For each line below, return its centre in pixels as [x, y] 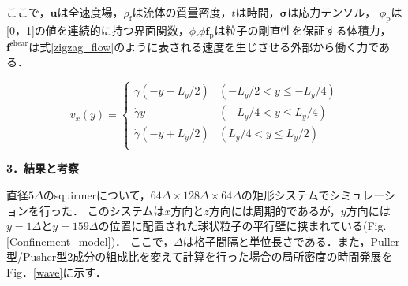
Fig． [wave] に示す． [56, 271]
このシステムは [126, 210]
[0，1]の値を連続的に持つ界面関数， [98, 30]
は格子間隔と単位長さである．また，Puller [291, 241]
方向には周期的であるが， [275, 210]
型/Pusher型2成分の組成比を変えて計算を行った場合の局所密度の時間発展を [200, 256]
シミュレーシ [362, 194]
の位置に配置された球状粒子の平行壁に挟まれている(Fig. [242, 226]
